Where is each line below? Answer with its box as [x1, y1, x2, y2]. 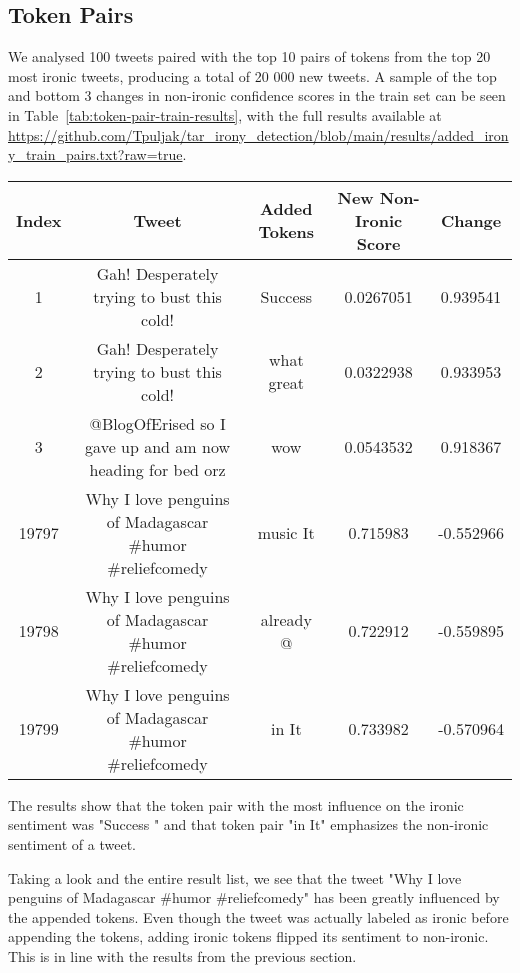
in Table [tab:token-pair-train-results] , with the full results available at [8, 104, 442, 125]
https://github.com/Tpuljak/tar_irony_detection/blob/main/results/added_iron [8, 124, 509, 145]
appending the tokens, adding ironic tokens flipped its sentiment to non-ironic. [8, 926, 489, 947]
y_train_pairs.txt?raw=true [8, 144, 183, 165]
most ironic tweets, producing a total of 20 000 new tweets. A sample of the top [8, 65, 497, 86]
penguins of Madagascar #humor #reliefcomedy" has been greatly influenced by [8, 887, 500, 908]
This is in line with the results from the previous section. [8, 945, 357, 966]
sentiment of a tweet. [8, 833, 136, 854]
